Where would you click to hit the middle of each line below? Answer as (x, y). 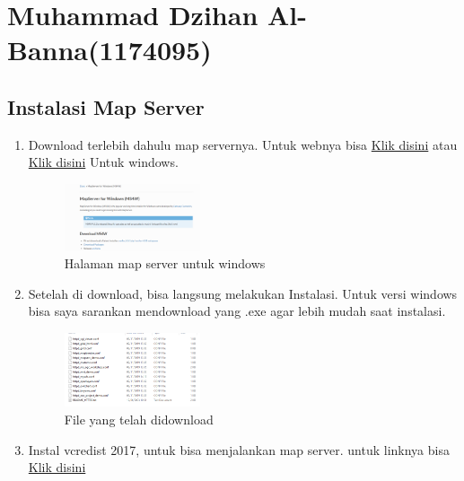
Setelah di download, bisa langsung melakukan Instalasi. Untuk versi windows (243, 293)
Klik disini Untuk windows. (103, 162)
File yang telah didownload (139, 419)
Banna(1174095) (109, 50)
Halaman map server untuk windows (165, 263)
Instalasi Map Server (106, 106)
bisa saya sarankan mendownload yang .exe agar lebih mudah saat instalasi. (237, 311)
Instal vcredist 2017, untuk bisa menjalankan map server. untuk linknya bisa (239, 449)
